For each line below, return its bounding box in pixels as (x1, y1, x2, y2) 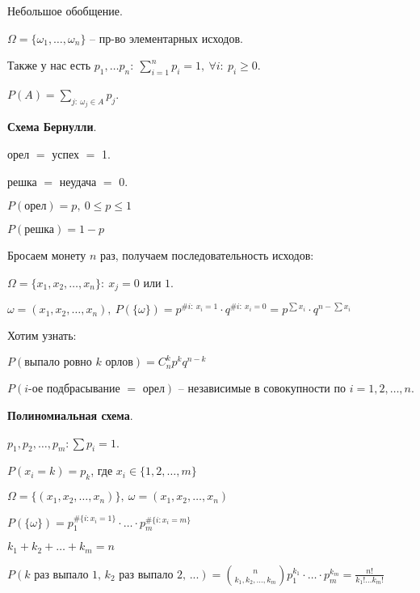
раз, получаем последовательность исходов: (99, 247, 314, 264)
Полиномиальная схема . (7, 407, 133, 424)
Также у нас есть (7, 57, 91, 74)
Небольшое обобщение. (7, 2, 123, 19)
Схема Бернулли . (7, 118, 97, 135)
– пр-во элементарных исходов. (90, 29, 243, 46)
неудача (59, 172, 97, 189)
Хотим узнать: (7, 327, 77, 344)
